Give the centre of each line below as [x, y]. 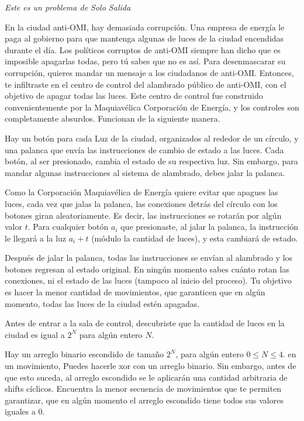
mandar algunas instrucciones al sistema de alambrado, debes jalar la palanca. [145, 172]
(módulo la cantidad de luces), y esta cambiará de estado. [195, 238]
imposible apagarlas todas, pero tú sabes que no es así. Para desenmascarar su [145, 61]
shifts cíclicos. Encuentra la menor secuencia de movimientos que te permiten [143, 389]
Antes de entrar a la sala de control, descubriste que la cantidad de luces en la [145, 323]
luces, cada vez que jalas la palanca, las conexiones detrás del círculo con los [141, 203]
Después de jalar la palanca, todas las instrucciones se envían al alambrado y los [149, 258]
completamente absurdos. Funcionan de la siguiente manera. [113, 118]
